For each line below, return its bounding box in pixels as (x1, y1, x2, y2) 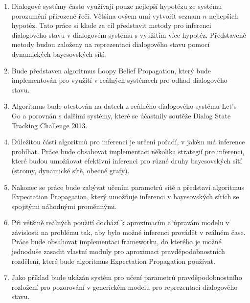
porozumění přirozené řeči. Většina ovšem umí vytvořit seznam (11, 10, 201, 21)
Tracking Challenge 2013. (11, 120, 88, 130)
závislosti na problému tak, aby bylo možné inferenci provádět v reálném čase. (11, 227, 246, 237)
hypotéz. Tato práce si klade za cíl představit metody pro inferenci (11, 20, 211, 30)
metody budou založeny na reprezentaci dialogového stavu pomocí (11, 39, 210, 49)
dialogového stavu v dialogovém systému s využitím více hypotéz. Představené (11, 29, 246, 40)
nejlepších (209, 10, 238, 21)
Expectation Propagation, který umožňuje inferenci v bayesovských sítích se (11, 191, 239, 202)
